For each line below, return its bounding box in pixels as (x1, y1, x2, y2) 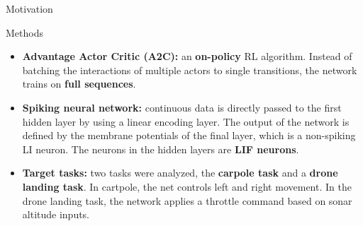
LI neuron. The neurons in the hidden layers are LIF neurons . (22, 141, 299, 156)
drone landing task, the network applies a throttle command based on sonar (22, 193, 352, 208)
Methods (6, 25, 43, 40)
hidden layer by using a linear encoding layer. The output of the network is (22, 114, 350, 129)
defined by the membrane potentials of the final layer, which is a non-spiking (22, 128, 356, 143)
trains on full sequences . (22, 76, 136, 91)
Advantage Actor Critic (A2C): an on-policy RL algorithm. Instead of (22, 49, 352, 64)
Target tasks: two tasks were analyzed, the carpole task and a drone (22, 165, 338, 180)
